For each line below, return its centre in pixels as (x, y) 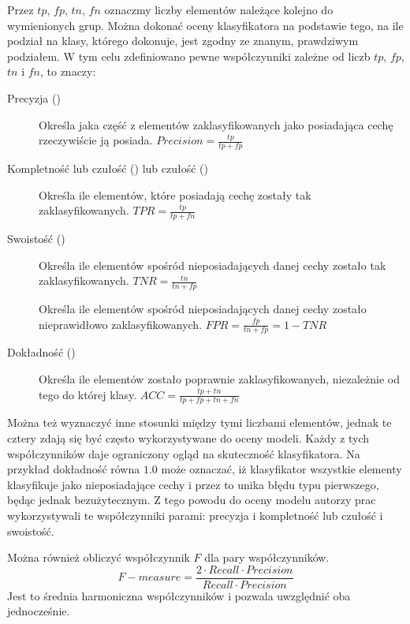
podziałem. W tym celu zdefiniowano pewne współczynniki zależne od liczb (189, 56)
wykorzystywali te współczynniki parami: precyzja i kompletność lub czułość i (195, 516)
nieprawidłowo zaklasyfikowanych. (121, 324)
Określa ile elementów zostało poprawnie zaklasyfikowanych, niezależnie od (220, 379)
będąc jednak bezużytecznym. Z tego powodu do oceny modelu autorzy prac (192, 500)
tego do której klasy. (88, 394)
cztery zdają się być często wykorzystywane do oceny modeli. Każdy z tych (188, 438)
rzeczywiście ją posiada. (96, 140)
